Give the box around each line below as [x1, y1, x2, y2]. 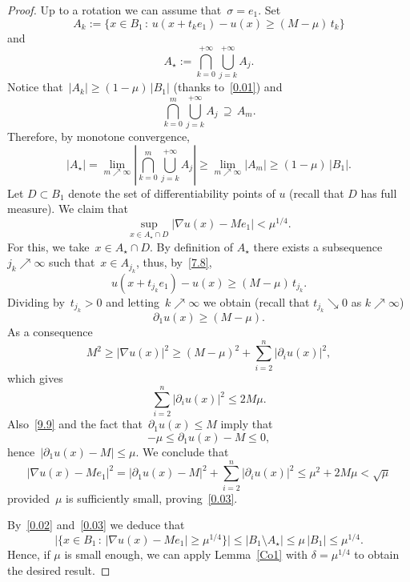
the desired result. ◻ [7, 561, 111, 578]
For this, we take [7, 238, 90, 255]
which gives [7, 369, 63, 386]
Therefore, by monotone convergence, [7, 128, 190, 145]
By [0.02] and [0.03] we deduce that [7, 516, 185, 533]
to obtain [354, 545, 400, 562]
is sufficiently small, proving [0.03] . [66, 489, 238, 506]
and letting [106, 293, 160, 310]
